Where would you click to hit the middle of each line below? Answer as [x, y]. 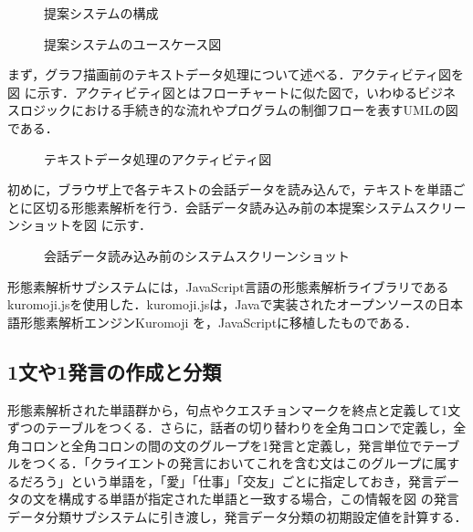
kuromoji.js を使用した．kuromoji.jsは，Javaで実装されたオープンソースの [223, 304]
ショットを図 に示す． [86, 225]
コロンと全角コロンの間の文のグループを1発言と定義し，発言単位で [221, 445]
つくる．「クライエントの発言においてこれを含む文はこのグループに [233, 463]
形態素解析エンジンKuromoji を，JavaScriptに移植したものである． [218, 322]
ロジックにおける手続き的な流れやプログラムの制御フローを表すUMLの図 [239, 110]
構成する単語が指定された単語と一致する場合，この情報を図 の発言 [258, 499]
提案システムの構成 [101, 13]
